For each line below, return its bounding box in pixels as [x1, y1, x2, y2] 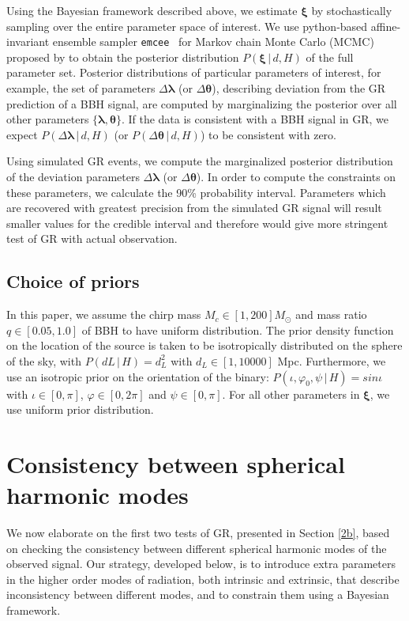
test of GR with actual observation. [6, 230, 178, 247]
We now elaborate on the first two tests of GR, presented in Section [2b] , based [6, 524, 390, 541]
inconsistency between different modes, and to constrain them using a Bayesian [6, 586, 389, 603]
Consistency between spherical [6, 447, 345, 479]
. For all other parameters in [222, 385, 360, 402]
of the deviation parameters [6, 169, 140, 184]
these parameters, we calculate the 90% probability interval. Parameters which [6, 184, 386, 200]
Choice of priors [6, 269, 140, 293]
